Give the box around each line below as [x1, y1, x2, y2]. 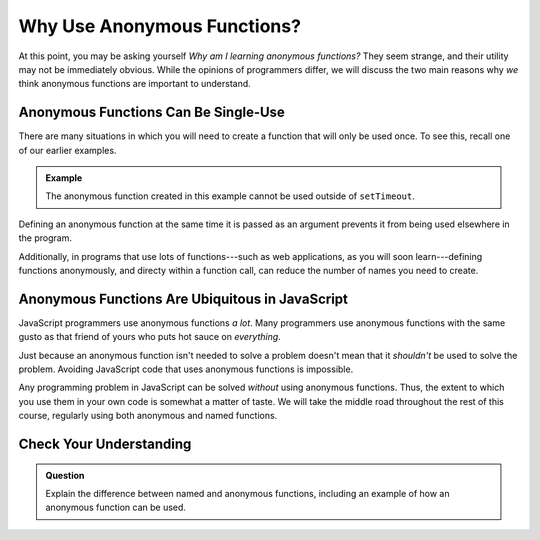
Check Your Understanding [18, 436, 192, 453]
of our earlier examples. [18, 144, 117, 156]
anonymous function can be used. [45, 501, 187, 514]
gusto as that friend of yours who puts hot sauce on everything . [18, 331, 282, 343]
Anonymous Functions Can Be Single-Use [18, 104, 285, 121]
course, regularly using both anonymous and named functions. [18, 410, 278, 422]
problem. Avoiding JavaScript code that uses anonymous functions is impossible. [18, 363, 354, 375]
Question [45, 469, 85, 481]
